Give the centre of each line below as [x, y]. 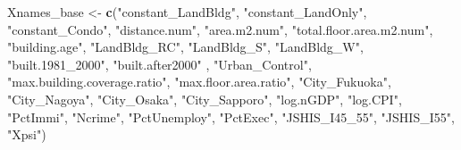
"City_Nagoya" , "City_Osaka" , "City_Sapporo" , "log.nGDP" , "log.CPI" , [205, 99]
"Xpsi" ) [27, 134]
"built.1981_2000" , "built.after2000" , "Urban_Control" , [159, 64]
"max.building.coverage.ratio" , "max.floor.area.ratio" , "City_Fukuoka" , [199, 82]
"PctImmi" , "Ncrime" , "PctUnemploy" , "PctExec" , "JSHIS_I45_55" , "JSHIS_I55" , [231, 117]
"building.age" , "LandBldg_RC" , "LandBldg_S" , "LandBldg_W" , [185, 47]
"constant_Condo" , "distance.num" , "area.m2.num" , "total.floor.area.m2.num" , [220, 29]
